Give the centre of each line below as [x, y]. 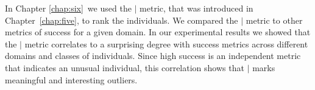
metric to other [274, 20]
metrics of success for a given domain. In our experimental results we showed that [158, 32]
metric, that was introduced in [196, 8]
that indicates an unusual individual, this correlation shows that [125, 67]
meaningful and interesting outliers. [71, 79]
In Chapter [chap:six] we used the [68, 8]
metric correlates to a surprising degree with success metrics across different [166, 43]
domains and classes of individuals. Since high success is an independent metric [153, 56]
